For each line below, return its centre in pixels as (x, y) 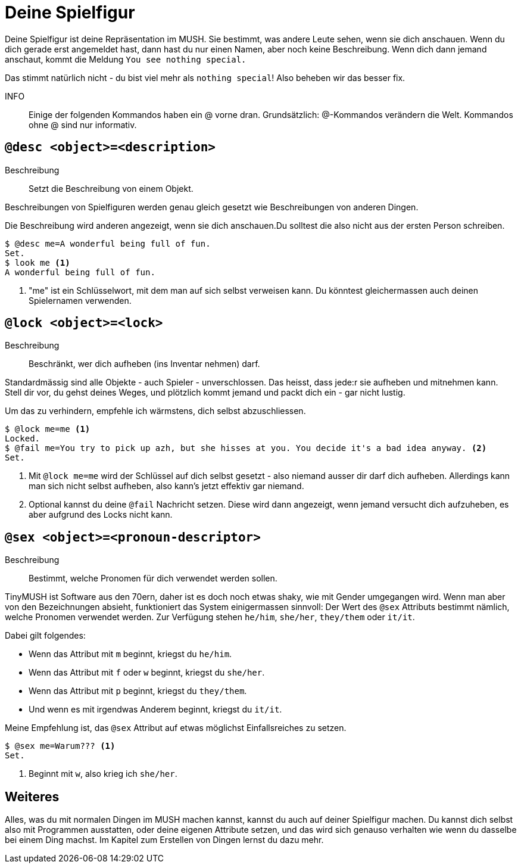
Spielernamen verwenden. (80, 300)
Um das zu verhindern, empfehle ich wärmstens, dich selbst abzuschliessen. (155, 411)
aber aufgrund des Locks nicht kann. (101, 515)
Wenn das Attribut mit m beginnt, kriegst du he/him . (130, 654)
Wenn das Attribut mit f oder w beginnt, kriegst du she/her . (147, 673)
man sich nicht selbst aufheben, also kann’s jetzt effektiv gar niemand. (166, 486)
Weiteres (32, 797)
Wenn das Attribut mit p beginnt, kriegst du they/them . (138, 691)
